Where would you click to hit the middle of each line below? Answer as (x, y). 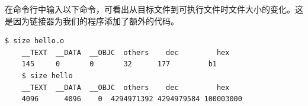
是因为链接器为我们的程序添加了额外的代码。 (92, 20)
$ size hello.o (35, 41)
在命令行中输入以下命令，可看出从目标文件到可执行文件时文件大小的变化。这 (154, 9)
